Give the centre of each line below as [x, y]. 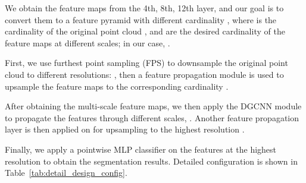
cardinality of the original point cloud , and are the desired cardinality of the [145, 31]
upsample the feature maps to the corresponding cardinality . [117, 86]
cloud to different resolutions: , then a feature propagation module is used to [144, 74]
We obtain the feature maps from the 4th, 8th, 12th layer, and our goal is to [144, 8]
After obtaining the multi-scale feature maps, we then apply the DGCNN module [153, 106]
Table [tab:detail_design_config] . [66, 173]
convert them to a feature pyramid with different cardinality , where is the [141, 19]
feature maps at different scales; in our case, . [88, 42]
